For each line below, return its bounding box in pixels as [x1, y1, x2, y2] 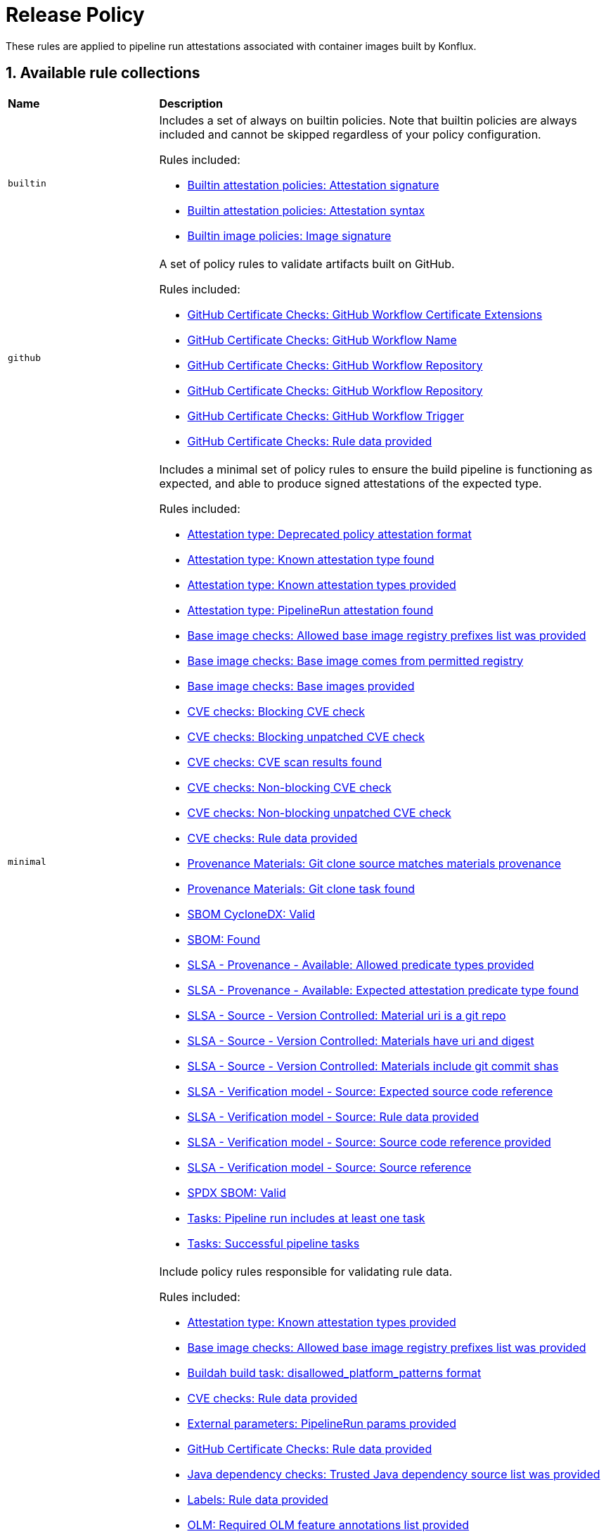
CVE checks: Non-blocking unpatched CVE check [187, 805, 451, 820]
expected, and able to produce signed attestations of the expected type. [159, 476, 542, 490]
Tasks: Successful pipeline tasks [187, 1236, 360, 1250]
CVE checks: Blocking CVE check [187, 704, 365, 718]
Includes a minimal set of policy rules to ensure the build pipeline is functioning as [159, 462, 593, 476]
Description [159, 96, 223, 110]
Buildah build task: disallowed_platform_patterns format [187, 1365, 482, 1380]
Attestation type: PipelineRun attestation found [187, 602, 434, 617]
